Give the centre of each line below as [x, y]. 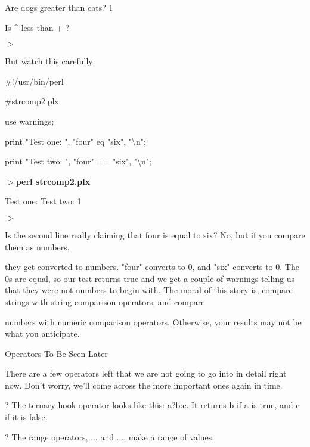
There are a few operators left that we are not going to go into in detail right [146, 373]
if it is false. [26, 417]
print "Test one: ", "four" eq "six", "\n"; [75, 141]
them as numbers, [37, 246]
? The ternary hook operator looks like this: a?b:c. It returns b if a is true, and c [152, 405]
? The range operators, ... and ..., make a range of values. [110, 437]
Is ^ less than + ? [37, 27]
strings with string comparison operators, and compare [105, 301]
